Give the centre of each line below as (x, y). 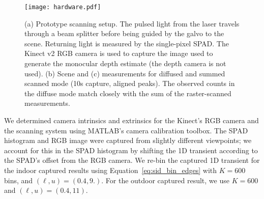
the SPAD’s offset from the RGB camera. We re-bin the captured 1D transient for (132, 160)
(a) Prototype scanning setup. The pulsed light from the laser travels (132, 23)
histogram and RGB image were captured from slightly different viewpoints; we (128, 140)
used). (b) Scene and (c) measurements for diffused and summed (125, 73)
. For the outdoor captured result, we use (165, 180)
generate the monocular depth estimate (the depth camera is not (125, 63)
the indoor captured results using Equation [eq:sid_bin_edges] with (111, 170)
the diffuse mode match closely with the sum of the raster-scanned (128, 93)
